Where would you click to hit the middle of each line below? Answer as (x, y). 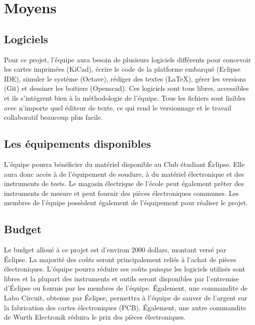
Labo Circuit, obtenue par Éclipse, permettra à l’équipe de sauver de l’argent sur (126, 298)
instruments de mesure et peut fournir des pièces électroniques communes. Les (121, 193)
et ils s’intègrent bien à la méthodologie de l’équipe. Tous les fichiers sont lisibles (125, 97)
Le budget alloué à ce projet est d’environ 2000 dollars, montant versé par (115, 250)
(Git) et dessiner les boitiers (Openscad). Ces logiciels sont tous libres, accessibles (127, 88)
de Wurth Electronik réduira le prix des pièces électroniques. (95, 317)
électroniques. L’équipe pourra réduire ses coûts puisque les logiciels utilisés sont (125, 269)
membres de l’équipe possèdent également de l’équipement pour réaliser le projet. (126, 203)
